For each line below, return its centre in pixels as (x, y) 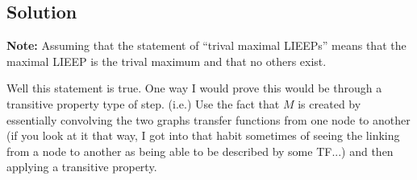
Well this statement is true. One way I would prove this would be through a (194, 88)
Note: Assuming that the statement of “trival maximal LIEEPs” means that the (206, 45)
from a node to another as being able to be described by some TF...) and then (200, 151)
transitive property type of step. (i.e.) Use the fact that (143, 103)
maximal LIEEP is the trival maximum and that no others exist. (167, 61)
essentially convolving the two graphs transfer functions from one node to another (208, 119)
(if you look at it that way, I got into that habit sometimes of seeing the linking (203, 135)
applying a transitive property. (82, 167)
